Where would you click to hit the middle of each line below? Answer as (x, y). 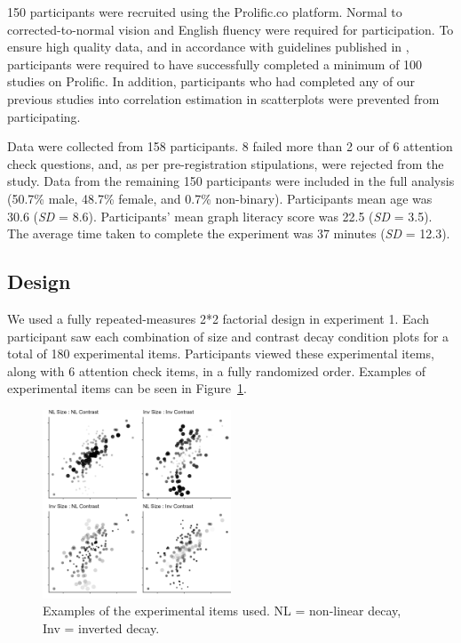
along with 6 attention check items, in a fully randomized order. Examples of (217, 370)
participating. (44, 116)
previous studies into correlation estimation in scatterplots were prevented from (223, 98)
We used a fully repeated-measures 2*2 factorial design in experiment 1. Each (219, 318)
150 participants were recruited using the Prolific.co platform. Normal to (205, 12)
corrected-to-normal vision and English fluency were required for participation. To (230, 29)
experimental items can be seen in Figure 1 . (127, 388)
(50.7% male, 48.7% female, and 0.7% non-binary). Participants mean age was (220, 198)
